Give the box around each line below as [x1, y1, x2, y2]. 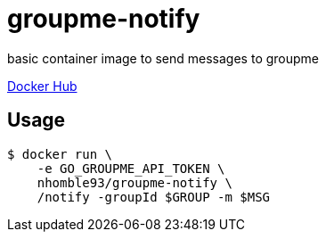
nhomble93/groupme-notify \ [37, 175, 232, 190]
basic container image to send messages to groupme [7, 50, 320, 66]
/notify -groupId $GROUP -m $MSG [37, 189, 271, 204]
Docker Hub [7, 78, 77, 94]
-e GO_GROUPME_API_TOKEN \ [37, 161, 225, 176]
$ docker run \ [7, 146, 113, 161]
